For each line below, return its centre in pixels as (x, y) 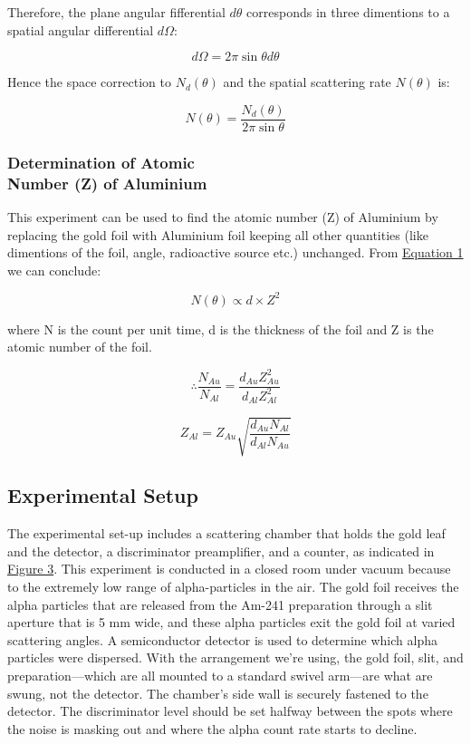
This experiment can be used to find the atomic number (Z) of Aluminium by (223, 216)
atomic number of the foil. (80, 347)
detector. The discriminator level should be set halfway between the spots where (230, 711)
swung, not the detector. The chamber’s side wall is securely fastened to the (218, 693)
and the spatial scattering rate (307, 82)
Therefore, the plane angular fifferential (116, 12)
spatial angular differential (81, 29)
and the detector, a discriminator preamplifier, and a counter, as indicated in (221, 551)
